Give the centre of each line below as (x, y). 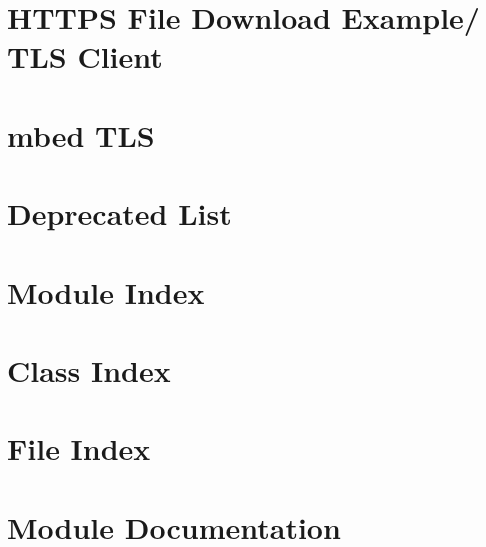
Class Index (89, 369)
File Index (79, 448)
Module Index (106, 291)
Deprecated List (119, 213)
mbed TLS (81, 134)
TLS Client (85, 56)
